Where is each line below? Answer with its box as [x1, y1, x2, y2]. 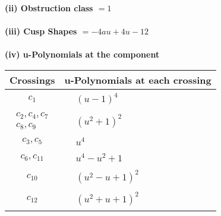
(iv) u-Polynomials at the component [5, 48, 160, 61]
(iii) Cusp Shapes [5, 25, 77, 37]
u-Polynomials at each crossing [64, 72, 211, 87]
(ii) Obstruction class [5, 2, 93, 14]
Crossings [10, 72, 55, 87]
